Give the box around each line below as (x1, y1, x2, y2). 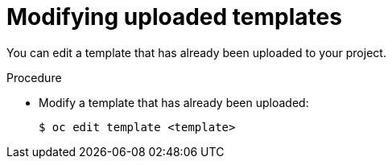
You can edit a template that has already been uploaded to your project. (6, 45, 386, 60)
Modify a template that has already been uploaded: (39, 95, 309, 109)
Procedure (6, 70, 62, 85)
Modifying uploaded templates (6, 3, 342, 31)
